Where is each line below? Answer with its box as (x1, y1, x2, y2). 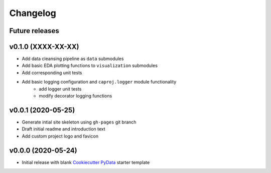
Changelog (9, 7, 56, 18)
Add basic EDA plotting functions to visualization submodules (22, 62, 158, 68)
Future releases (9, 26, 60, 35)
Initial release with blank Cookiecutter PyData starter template (22, 159, 150, 165)
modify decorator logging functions (39, 93, 112, 99)
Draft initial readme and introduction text (22, 126, 105, 132)
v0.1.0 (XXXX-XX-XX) (9, 42, 79, 51)
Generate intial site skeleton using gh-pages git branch (22, 119, 137, 125)
